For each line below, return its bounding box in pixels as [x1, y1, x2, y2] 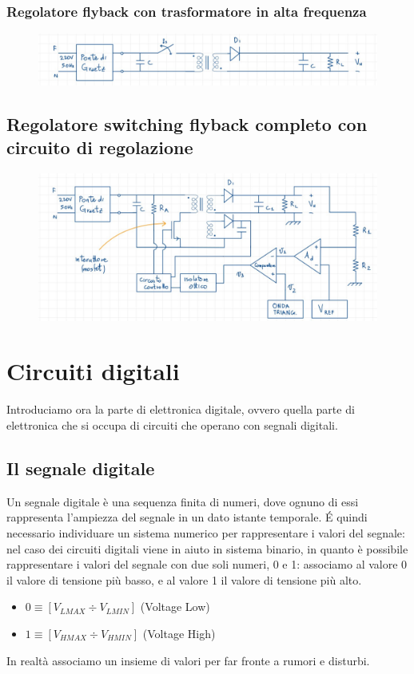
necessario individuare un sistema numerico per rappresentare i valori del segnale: [6, 524, 405, 541]
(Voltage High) [142, 624, 216, 641]
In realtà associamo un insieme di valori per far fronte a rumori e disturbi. [6, 652, 370, 668]
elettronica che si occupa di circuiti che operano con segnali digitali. [6, 416, 338, 433]
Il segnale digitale [6, 455, 155, 480]
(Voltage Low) [140, 598, 210, 615]
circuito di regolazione [6, 135, 193, 160]
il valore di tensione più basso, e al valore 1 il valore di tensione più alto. [6, 571, 362, 588]
